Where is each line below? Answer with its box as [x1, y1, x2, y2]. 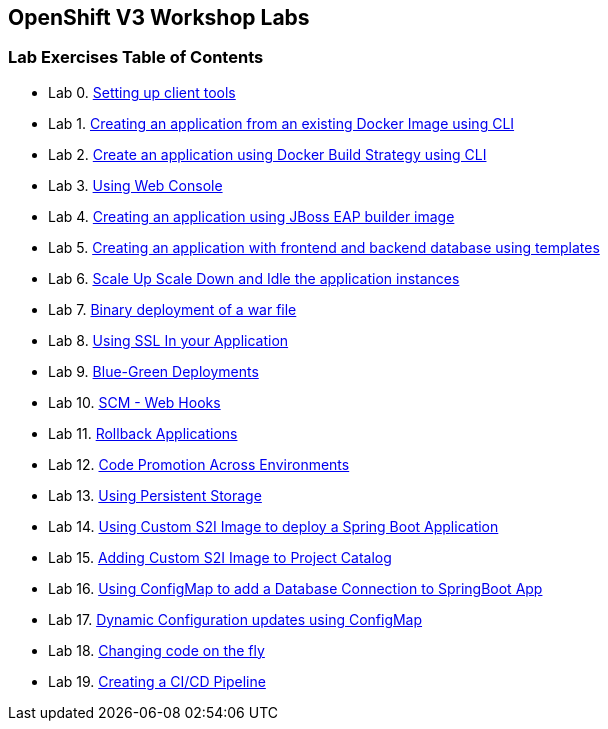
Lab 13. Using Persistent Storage [48, 486, 262, 504]
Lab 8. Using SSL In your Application [48, 331, 289, 349]
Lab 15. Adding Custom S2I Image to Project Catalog [48, 548, 392, 566]
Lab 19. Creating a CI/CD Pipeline [48, 672, 266, 690]
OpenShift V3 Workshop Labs [8, 5, 310, 30]
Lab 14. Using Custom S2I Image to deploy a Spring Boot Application [48, 517, 499, 535]
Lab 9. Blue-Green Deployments [48, 362, 259, 380]
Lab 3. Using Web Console [48, 176, 223, 194]
